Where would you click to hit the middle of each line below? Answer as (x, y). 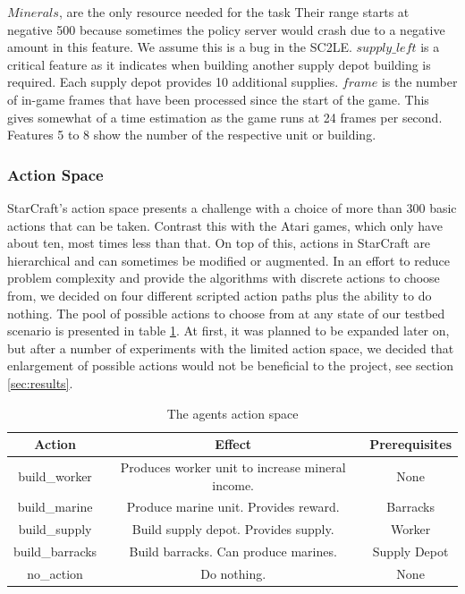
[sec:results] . (40, 382)
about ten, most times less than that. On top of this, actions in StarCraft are (219, 243)
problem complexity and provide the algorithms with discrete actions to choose (224, 278)
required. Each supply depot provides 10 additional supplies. (173, 82)
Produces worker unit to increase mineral (233, 467)
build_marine (55, 507)
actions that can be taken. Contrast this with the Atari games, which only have (225, 225)
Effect (233, 444)
